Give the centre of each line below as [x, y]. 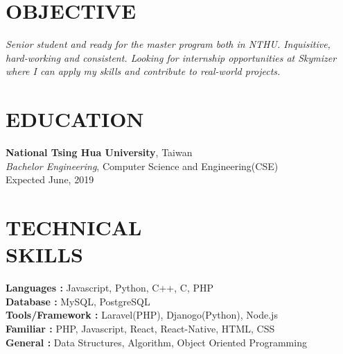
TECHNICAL [74, 227]
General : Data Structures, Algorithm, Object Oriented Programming [156, 342]
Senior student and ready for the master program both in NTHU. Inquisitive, [168, 44]
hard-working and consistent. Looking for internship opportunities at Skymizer [171, 57]
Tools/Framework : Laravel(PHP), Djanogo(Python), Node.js [142, 315]
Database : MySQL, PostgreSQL [78, 301]
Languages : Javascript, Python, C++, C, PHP [110, 288]
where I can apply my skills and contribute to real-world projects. [143, 71]
